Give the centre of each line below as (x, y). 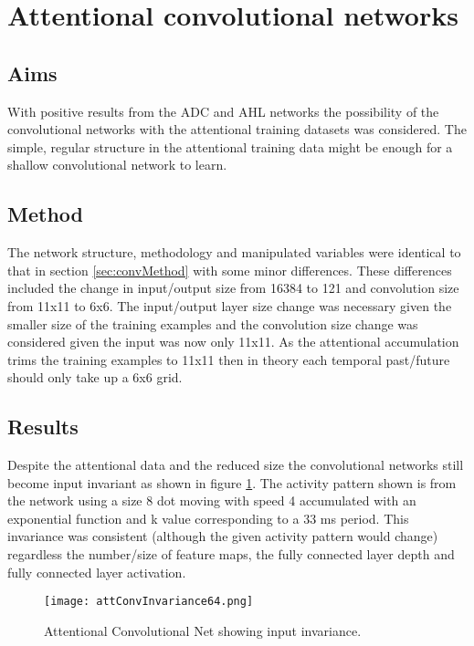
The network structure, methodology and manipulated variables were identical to (234, 252)
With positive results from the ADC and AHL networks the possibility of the (223, 111)
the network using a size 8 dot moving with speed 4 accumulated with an (212, 500)
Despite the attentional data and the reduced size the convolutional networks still (236, 465)
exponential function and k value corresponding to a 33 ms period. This (208, 518)
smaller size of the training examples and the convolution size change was (213, 323)
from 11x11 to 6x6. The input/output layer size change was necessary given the (230, 305)
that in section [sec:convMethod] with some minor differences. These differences (230, 270)
